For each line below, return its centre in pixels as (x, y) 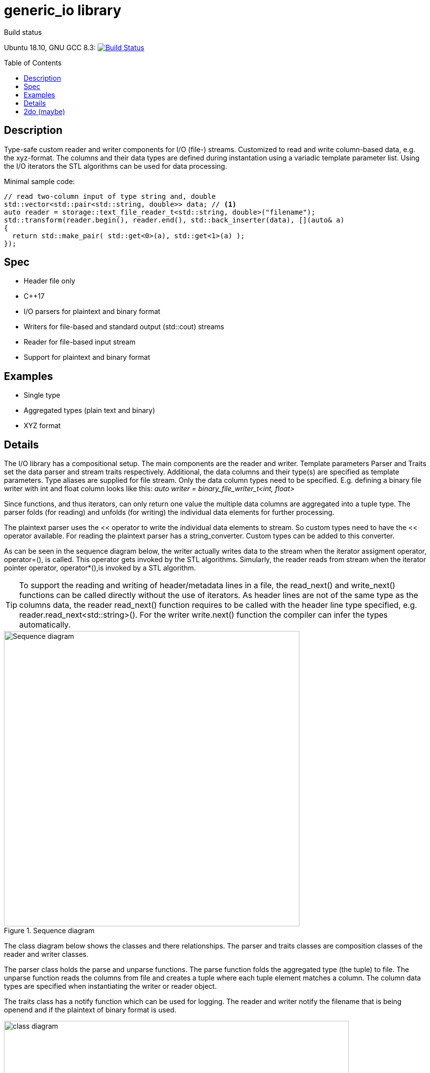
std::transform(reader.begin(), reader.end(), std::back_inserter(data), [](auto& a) (174, 220)
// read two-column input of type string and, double (110, 196)
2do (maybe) (45, 111)
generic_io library (63, 10)
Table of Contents (33, 63)
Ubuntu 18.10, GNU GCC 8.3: (50, 47)
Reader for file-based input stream (80, 342)
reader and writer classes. (46, 954)
